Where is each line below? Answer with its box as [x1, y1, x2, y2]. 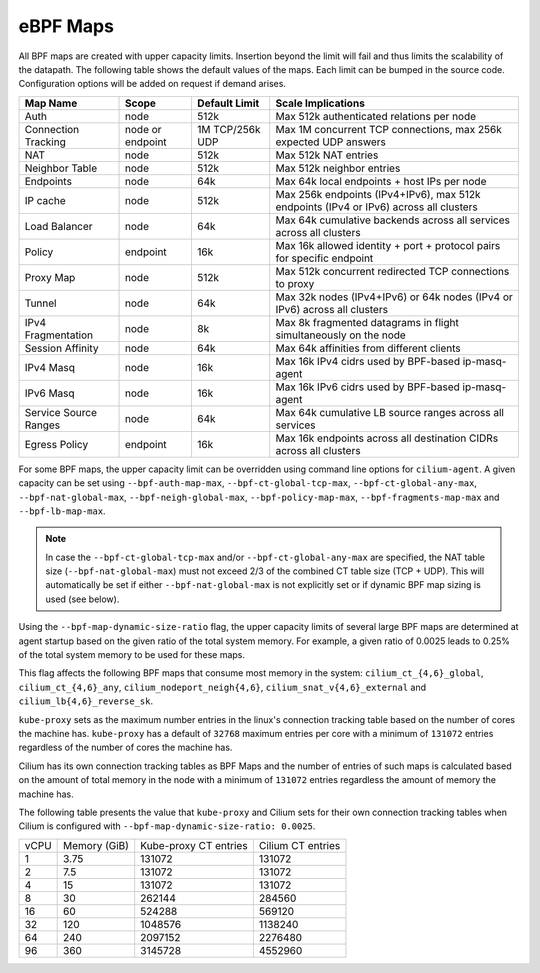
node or [125, 122, 162, 136]
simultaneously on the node [275, 328, 407, 342]
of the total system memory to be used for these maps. [18, 649, 245, 661]
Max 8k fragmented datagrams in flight [275, 315, 459, 329]
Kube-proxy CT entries [140, 838, 249, 852]
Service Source [24, 405, 97, 419]
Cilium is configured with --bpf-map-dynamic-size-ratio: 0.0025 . [18, 820, 316, 832]
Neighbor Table [24, 161, 98, 175]
